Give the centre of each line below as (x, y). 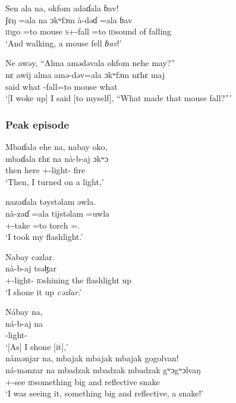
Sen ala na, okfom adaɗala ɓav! (62, 8)
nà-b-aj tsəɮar (31, 268)
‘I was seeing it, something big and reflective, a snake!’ (105, 393)
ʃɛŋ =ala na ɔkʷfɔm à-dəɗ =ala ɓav (69, 19)
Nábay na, (24, 312)
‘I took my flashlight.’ (44, 237)
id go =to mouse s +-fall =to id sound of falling (89, 31)
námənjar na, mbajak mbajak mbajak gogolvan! (92, 358)
